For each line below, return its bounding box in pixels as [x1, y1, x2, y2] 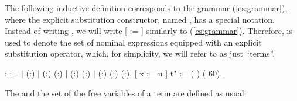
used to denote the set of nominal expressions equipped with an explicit [5, 36, 262, 48]
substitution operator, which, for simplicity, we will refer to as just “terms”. [5, 47, 275, 60]
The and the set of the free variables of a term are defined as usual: [5, 86, 247, 99]
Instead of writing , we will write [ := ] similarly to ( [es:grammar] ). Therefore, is [5, 25, 292, 37]
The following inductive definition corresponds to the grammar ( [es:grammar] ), [5, 2, 288, 13]
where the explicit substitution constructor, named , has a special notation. [5, 13, 275, 25]
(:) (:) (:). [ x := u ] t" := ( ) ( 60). [98, 67, 223, 79]
